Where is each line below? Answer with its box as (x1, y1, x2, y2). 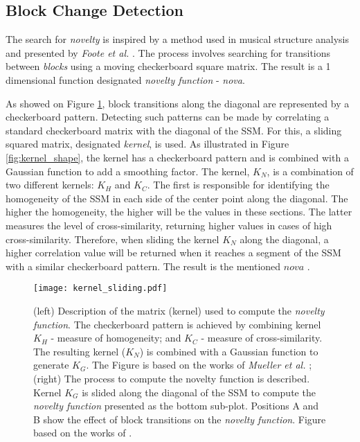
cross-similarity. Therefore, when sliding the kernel (6, 231, 219, 246)
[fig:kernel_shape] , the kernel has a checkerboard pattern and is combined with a (6, 150, 349, 164)
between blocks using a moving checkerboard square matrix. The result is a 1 (6, 59, 331, 73)
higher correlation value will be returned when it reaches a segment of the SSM (6, 245, 341, 260)
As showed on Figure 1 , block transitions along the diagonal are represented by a (6, 96, 350, 110)
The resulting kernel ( (33, 344, 126, 358)
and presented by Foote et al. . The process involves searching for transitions (6, 45, 331, 60)
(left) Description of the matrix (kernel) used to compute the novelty (33, 303, 325, 317)
